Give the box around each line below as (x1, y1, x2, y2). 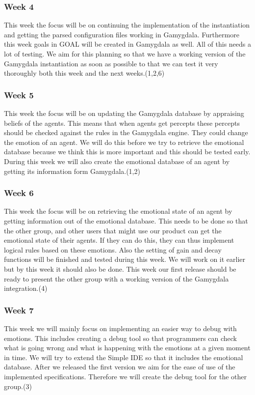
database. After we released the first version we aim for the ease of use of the (4, 362, 235, 372)
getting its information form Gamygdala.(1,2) (4, 166, 140, 176)
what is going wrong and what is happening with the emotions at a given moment (4, 342, 251, 353)
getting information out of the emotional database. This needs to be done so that (4, 215, 248, 226)
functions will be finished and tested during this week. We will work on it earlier (4, 254, 246, 264)
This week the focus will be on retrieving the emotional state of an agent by (4, 206, 232, 216)
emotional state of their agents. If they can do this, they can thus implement (4, 235, 234, 245)
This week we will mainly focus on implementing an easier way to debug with (4, 323, 237, 333)
